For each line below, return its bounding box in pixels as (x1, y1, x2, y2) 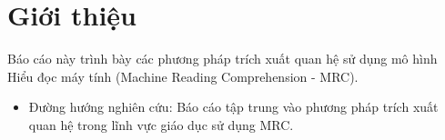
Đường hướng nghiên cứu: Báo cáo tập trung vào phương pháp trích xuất (28, 97, 439, 116)
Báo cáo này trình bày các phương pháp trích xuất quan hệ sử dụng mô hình (7, 49, 438, 68)
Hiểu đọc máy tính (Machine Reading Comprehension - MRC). (7, 66, 359, 85)
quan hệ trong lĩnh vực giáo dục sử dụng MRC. (28, 115, 294, 134)
